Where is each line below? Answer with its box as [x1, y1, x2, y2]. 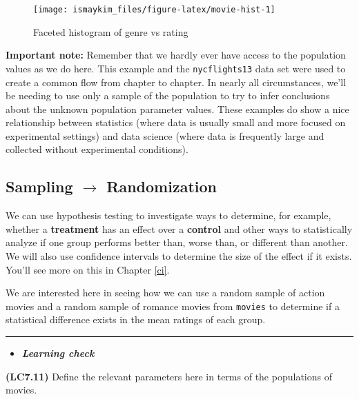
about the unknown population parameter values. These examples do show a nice [6, 101, 349, 116]
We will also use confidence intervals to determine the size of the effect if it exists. [6, 249, 352, 263]
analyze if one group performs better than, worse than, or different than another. [6, 235, 348, 249]
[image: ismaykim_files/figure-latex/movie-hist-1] [33, 5, 275, 14]
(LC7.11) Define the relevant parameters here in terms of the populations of [6, 369, 332, 383]
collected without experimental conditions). [6, 142, 188, 156]
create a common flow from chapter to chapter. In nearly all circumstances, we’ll [6, 74, 347, 89]
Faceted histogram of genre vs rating [33, 24, 188, 39]
